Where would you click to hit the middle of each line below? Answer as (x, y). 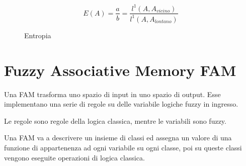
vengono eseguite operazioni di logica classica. (74, 157)
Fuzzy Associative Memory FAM (120, 70)
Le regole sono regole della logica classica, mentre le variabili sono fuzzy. (115, 120)
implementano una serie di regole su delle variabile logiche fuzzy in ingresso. (121, 104)
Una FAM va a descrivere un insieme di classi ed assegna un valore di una (118, 138)
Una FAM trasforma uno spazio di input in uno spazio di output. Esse (112, 94)
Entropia (38, 35)
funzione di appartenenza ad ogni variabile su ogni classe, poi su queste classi (123, 147)
